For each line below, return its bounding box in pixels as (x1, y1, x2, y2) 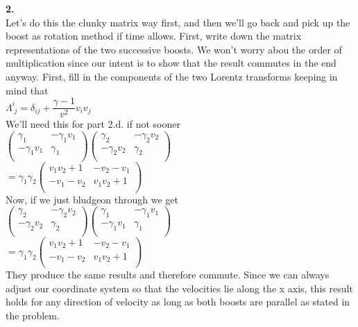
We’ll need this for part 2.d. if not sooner (6, 117, 180, 131)
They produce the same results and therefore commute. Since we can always (6, 267, 330, 282)
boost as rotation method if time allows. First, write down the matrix (6, 28, 302, 43)
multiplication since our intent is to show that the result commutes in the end (6, 56, 336, 70)
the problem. (6, 308, 60, 322)
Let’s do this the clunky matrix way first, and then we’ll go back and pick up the (6, 15, 350, 29)
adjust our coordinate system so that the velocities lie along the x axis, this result (6, 280, 353, 295)
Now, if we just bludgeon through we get (6, 192, 179, 206)
